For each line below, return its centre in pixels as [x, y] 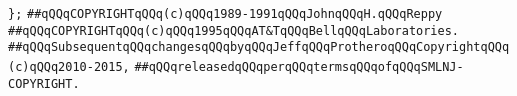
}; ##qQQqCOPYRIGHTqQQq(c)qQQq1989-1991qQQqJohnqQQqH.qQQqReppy [225, 14]
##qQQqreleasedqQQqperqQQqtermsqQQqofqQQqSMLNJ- [299, 66]
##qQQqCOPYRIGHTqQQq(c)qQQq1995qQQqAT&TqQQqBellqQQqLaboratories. [234, 30]
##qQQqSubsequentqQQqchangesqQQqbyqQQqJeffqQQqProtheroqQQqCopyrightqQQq [259, 47]
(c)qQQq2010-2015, [69, 66]
